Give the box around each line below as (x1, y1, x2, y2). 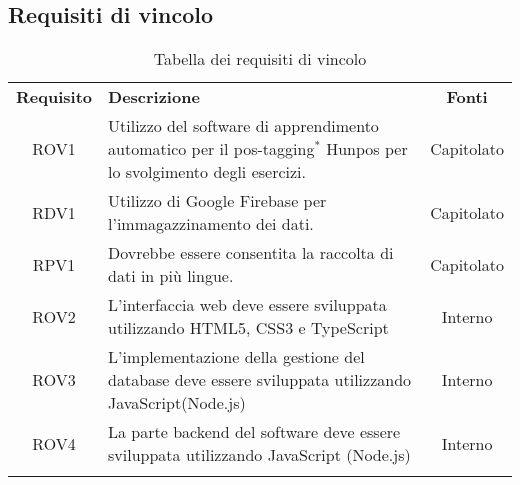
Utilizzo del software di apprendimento (108, 114, 379, 138)
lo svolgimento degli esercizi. (108, 160, 306, 184)
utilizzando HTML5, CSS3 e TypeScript (108, 316, 389, 340)
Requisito (16, 85, 93, 109)
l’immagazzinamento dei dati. (108, 212, 314, 236)
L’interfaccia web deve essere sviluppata (108, 293, 387, 317)
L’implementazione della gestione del (108, 345, 365, 369)
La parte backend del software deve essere (108, 420, 401, 444)
